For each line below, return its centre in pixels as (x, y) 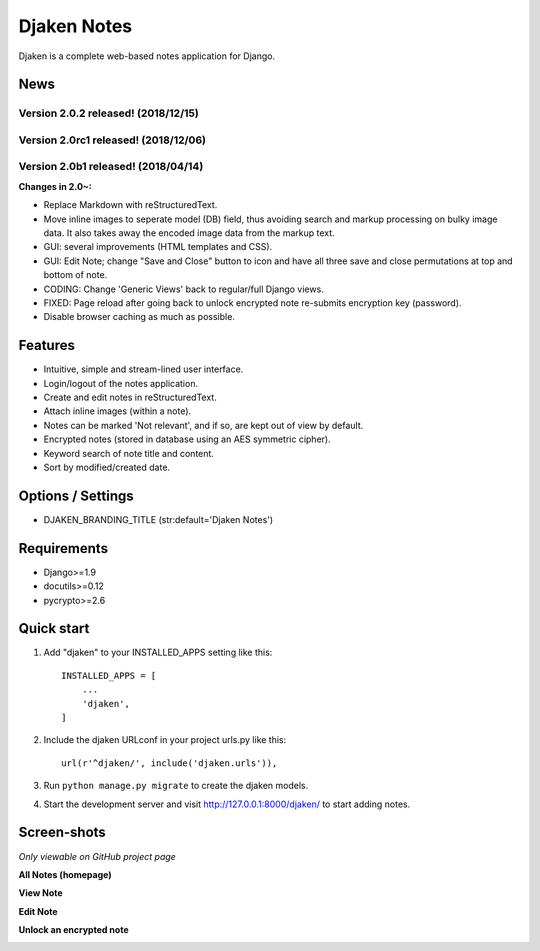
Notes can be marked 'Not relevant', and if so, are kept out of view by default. (203, 425)
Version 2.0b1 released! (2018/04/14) (111, 167)
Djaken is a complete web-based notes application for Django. (146, 56)
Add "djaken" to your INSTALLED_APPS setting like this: (158, 652)
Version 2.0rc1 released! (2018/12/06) (112, 140)
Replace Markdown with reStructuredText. (130, 205)
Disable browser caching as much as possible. (139, 317)
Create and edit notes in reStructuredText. (130, 397)
